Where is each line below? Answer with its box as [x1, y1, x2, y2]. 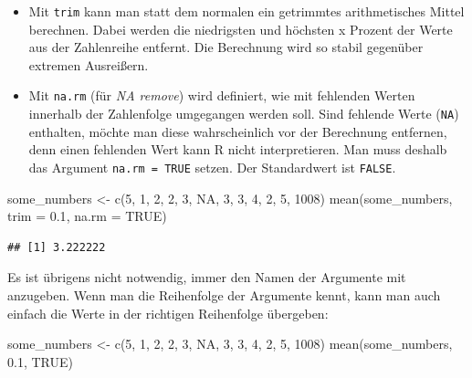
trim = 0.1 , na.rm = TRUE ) [7, 206, 167, 226]
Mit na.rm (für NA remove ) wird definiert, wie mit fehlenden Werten [28, 86, 415, 105]
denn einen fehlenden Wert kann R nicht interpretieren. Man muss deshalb [28, 140, 447, 159]
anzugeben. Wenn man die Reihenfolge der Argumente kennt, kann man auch [7, 285, 441, 304]
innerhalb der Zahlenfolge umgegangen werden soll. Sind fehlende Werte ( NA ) [28, 104, 459, 123]
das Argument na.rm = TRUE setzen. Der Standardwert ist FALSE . [28, 157, 396, 176]
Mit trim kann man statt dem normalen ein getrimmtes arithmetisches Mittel [28, 2, 465, 20]
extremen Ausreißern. [28, 55, 149, 74]
